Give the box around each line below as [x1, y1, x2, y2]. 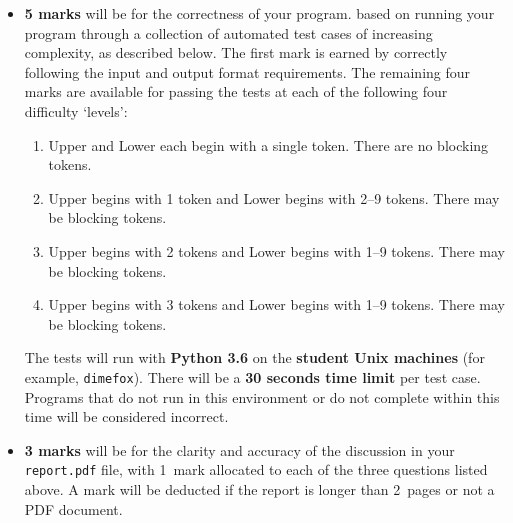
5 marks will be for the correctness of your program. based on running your [24, 3, 495, 23]
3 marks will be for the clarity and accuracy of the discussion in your [24, 439, 455, 460]
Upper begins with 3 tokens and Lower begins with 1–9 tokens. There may [48, 294, 505, 315]
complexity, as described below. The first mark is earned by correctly [24, 42, 448, 63]
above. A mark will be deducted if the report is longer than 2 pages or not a [24, 479, 495, 499]
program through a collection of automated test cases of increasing [24, 22, 433, 43]
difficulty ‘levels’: [24, 100, 128, 121]
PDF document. [24, 498, 123, 519]
